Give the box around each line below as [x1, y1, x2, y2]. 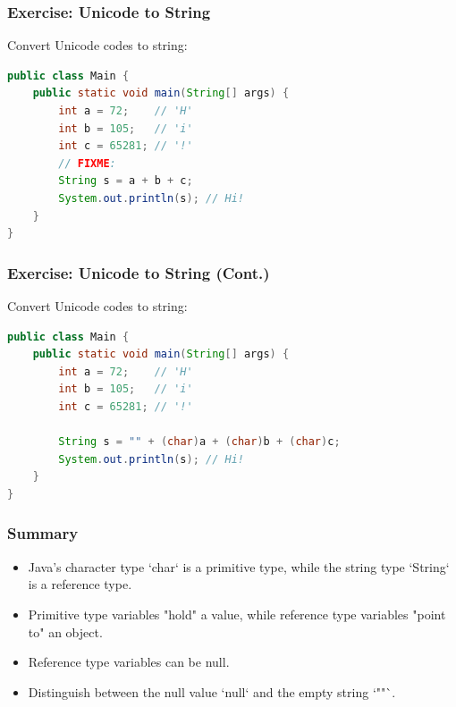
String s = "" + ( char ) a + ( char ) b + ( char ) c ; [58, 435, 341, 449]
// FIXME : [58, 156, 116, 170]
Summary [7, 522, 79, 544]
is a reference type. [28, 575, 132, 593]
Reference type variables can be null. [28, 652, 230, 671]
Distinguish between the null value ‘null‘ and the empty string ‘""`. [28, 682, 396, 701]
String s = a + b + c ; [58, 174, 193, 188]
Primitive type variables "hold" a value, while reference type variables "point [28, 604, 446, 623]
